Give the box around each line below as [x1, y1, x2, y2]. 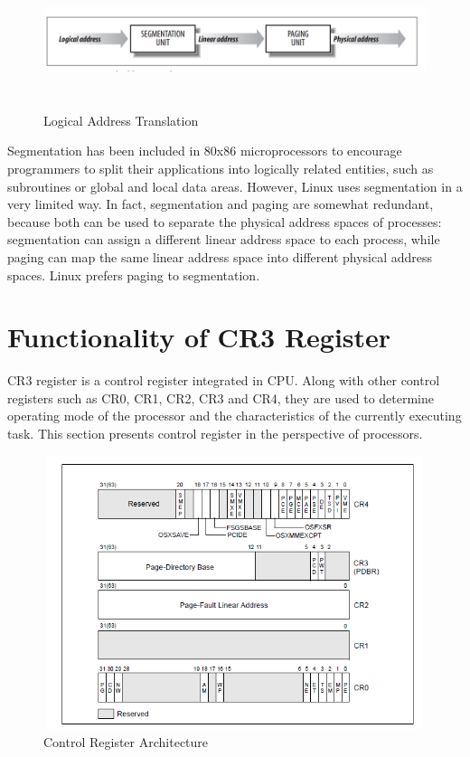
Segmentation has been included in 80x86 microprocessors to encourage [7, 141, 402, 160]
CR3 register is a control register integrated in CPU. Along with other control [7, 371, 440, 390]
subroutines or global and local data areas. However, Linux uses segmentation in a [7, 176, 463, 195]
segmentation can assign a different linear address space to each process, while [7, 230, 440, 249]
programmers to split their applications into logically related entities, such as [7, 158, 434, 177]
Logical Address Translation [43, 110, 199, 129]
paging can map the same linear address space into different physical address [7, 247, 433, 266]
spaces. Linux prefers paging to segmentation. [7, 265, 260, 284]
